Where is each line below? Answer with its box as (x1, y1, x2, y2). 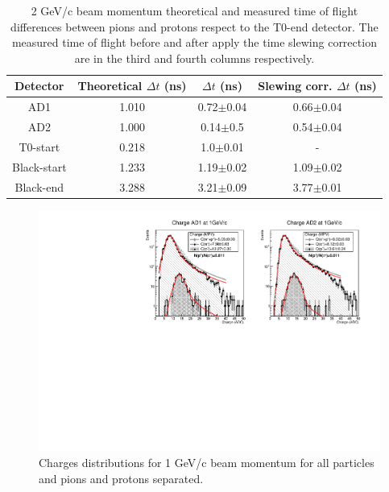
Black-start (12, 158, 67, 175)
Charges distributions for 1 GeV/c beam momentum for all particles (39, 453, 375, 470)
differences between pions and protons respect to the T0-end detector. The (10, 18, 379, 35)
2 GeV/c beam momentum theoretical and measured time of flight (31, 2, 358, 19)
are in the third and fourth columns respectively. (74, 49, 315, 66)
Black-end (14, 178, 64, 195)
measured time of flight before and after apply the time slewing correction (11, 34, 377, 51)
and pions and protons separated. (39, 469, 204, 486)
